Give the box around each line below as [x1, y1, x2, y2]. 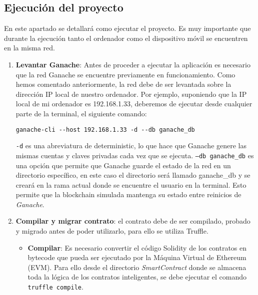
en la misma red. [4, 42, 55, 53]
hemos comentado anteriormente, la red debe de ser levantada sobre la [15, 79, 231, 89]
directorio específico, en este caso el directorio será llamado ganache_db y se [15, 170, 250, 180]
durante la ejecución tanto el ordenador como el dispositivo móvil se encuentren [4, 32, 248, 43]
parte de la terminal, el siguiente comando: [15, 108, 147, 118]
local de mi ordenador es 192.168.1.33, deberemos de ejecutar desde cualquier [15, 98, 252, 109]
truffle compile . [27, 282, 83, 292]
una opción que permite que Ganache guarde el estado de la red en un [15, 160, 231, 170]
